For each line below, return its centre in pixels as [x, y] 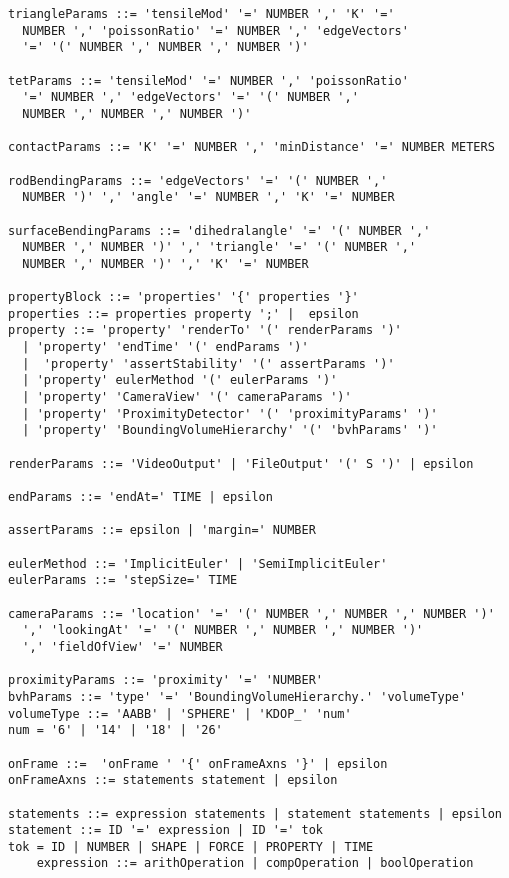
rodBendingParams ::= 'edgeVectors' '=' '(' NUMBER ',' [198, 180]
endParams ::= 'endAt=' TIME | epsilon [140, 497]
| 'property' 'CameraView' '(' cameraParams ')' [187, 397]
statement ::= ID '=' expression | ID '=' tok [165, 830]
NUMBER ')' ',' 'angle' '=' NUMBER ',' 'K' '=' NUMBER [208, 197]
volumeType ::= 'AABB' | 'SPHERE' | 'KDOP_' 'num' [180, 713]
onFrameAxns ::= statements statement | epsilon [173, 780]
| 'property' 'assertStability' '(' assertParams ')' [208, 363]
